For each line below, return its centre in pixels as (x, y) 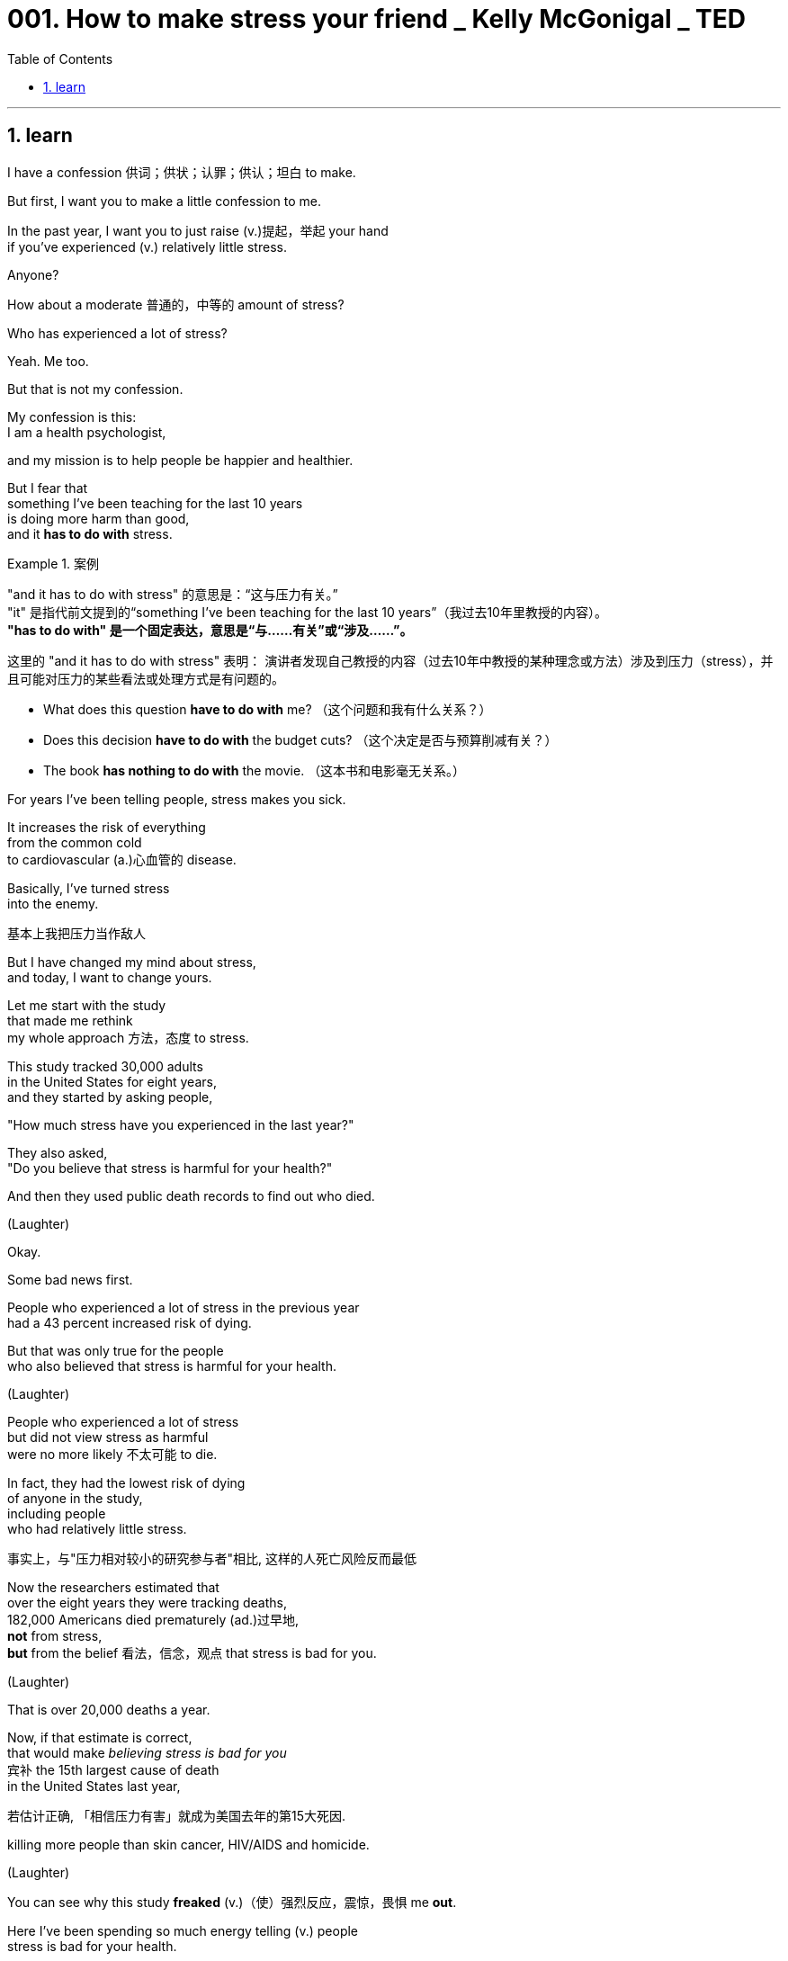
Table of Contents (60, 58)
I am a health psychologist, (87, 432)
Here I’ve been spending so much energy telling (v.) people (183, 1930)
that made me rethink (70, 1020)
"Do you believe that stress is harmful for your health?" (170, 1168)
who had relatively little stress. (97, 1528)
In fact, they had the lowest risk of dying (126, 1482)
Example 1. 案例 (53, 563)
